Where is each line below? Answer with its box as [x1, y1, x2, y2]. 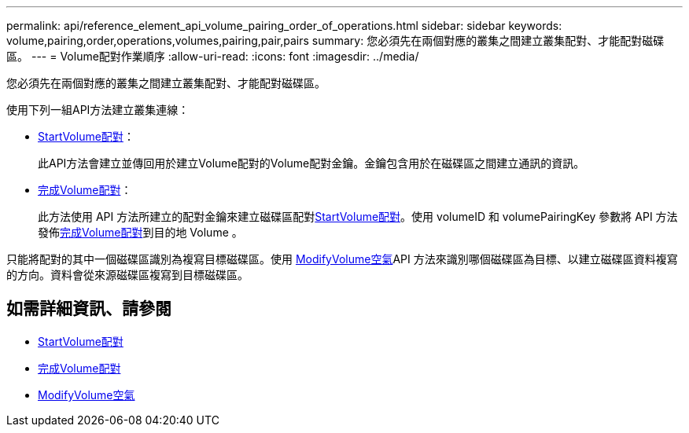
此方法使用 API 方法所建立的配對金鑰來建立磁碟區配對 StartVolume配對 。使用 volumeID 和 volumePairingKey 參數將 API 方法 [38, 210, 678, 223]
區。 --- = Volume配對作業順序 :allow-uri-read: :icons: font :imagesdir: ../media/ [6, 50, 419, 63]
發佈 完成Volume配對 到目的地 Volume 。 [38, 226, 243, 239]
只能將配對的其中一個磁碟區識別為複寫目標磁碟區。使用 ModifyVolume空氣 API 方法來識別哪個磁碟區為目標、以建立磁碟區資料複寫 [6, 252, 678, 266]
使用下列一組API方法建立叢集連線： [6, 103, 190, 116]
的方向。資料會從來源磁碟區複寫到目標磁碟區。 [6, 268, 249, 281]
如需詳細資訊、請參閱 [6, 299, 171, 319]
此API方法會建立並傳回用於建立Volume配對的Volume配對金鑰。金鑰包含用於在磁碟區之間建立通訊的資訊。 [38, 156, 585, 170]
